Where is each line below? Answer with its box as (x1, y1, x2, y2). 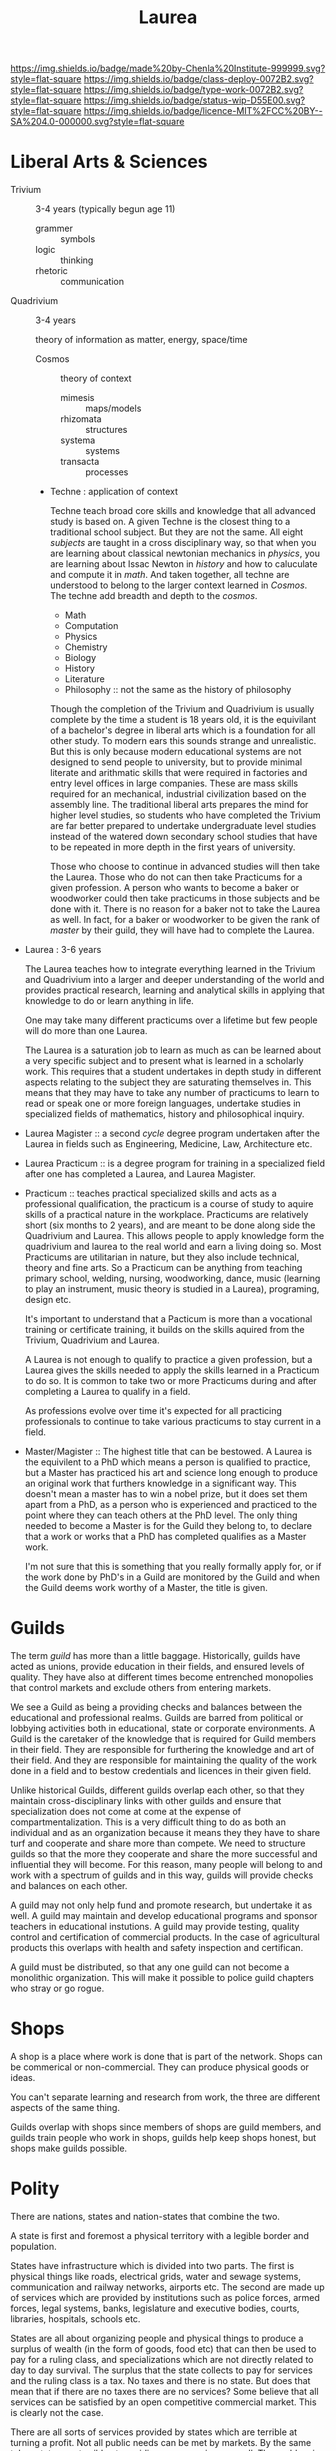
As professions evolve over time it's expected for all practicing (24, 1405, 283, 1417)
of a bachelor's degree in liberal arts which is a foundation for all (49, 724, 316, 736)
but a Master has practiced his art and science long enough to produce (24, 1467, 318, 1479)
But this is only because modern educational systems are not (49, 746, 302, 758)
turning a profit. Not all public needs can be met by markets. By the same (10, 2436, 312, 2448)
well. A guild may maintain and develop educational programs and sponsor (10, 1910, 318, 1922)
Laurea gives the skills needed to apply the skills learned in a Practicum (24, 1364, 320, 1376)
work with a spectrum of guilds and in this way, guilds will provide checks (10, 1869, 314, 1881)
